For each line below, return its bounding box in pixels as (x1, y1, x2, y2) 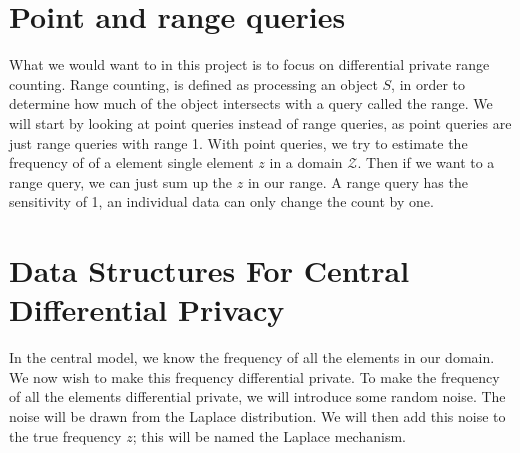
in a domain (269, 152, 343, 173)
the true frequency (9, 425, 122, 446)
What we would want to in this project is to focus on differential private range (9, 54, 490, 75)
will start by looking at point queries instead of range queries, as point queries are (9, 112, 512, 133)
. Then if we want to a (357, 152, 495, 173)
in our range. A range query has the (247, 171, 468, 192)
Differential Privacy (9, 289, 285, 330)
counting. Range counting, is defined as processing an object (9, 73, 378, 94)
